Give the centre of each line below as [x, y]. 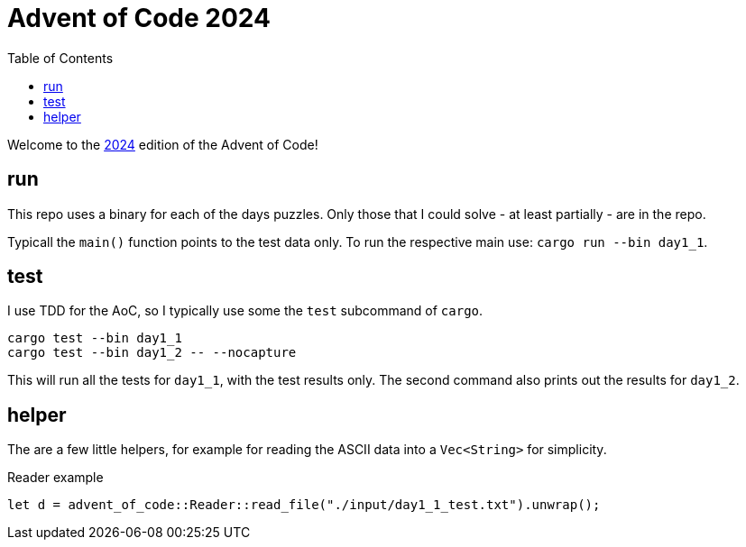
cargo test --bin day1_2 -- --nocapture [152, 353]
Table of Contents [60, 58]
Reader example [55, 478]
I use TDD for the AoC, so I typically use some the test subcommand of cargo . [245, 311]
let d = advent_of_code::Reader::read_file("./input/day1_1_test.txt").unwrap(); [304, 505]
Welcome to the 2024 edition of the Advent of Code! [163, 144]
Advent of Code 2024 [139, 18]
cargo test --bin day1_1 [95, 338]
